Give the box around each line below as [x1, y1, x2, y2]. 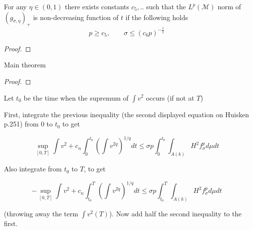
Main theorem [4, 60, 46, 70]
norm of [217, 1, 241, 11]
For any [4, 1, 27, 11]
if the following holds [125, 12, 188, 22]
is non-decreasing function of [33, 12, 119, 22]
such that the [146, 1, 186, 11]
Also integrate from [4, 164, 62, 174]
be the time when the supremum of [23, 92, 129, 103]
